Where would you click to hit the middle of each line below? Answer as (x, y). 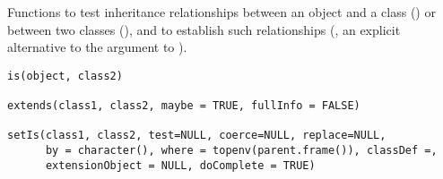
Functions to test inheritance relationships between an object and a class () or (221, 12)
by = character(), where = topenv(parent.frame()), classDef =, (241, 151)
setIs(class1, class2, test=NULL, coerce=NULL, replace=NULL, (197, 136)
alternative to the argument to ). (97, 47)
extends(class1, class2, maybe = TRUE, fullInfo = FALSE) (184, 106)
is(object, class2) (65, 76)
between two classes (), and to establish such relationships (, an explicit (204, 29)
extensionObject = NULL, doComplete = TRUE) (180, 165)
